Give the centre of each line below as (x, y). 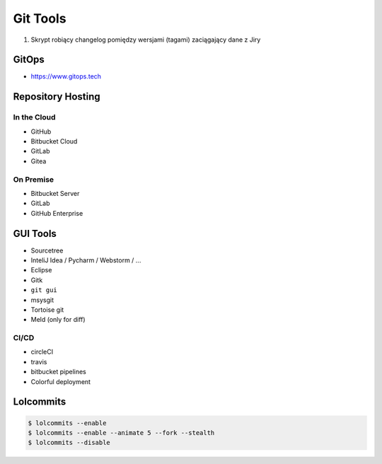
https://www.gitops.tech (66, 76)
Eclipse (41, 270)
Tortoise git (47, 309)
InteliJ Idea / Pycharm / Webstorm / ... (86, 260)
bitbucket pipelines (58, 372)
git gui (44, 290)
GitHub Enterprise (57, 213)
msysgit (42, 300)
